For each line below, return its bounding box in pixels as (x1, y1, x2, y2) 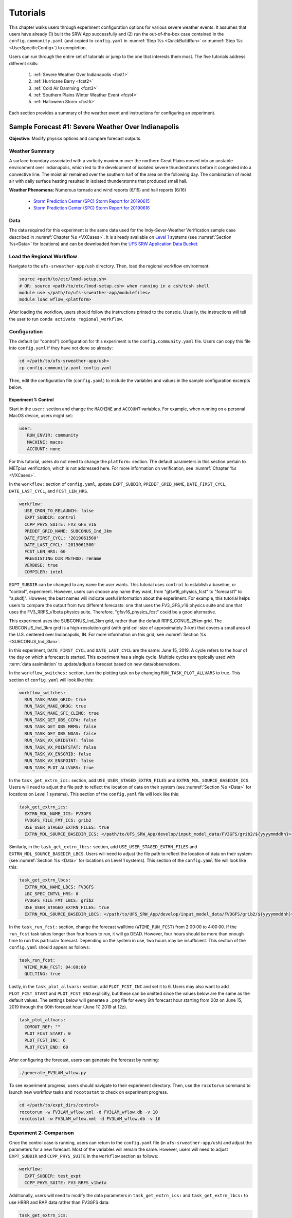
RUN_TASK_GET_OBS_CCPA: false (24, 717, 97, 723)
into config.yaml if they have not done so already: (9, 345, 113, 351)
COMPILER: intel (24, 569, 63, 575)
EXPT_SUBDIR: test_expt (24, 1173, 81, 1179)
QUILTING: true (24, 971, 61, 977)
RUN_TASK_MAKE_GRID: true (24, 697, 86, 702)
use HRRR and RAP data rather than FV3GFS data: (9, 1199, 109, 1205)
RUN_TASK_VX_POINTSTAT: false (24, 744, 97, 750)
